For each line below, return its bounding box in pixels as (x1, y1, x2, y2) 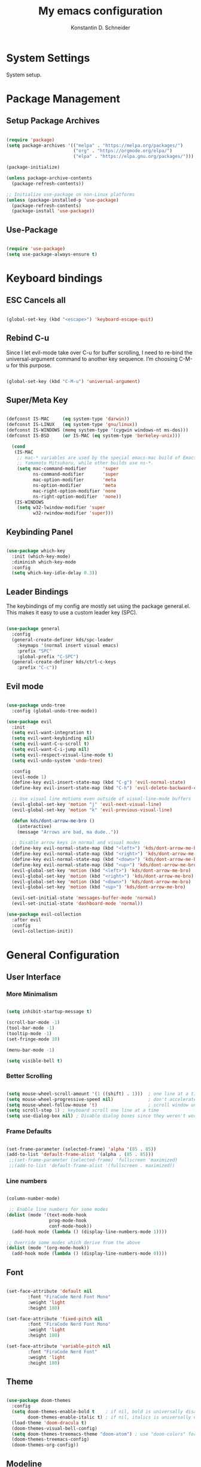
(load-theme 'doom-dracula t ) (11, 1420, 87, 1426)
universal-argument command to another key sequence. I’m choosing (6, 355, 178, 363)
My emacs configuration (38, 4, 163, 18)
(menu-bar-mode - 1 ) (6, 1047, 55, 1053)
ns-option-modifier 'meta (32, 482, 117, 488)
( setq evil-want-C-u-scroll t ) (11, 741, 90, 747)
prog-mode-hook (48, 1218, 87, 1223)
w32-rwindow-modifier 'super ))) (32, 510, 114, 516)
